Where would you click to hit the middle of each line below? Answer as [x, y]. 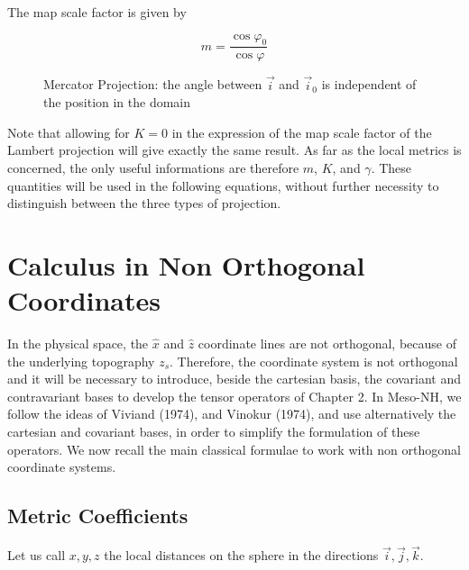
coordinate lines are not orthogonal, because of [327, 344]
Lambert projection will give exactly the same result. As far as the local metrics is [234, 150]
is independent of [369, 84]
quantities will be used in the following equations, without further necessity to [223, 185]
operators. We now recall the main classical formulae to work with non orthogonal [234, 449]
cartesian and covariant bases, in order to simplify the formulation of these [214, 432]
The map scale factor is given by [97, 12]
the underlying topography [81, 361]
